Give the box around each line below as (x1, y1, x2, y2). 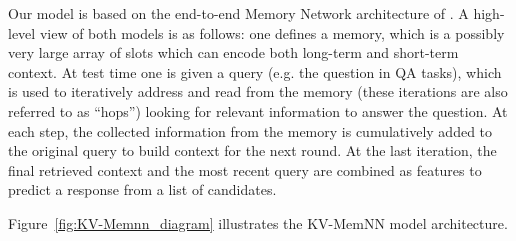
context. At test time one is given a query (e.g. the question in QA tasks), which (8, 61, 502, 82)
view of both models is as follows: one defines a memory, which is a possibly (39, 22, 505, 43)
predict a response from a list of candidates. (8, 179, 277, 200)
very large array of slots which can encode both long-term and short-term (8, 42, 459, 63)
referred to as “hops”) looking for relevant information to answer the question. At (8, 100, 508, 121)
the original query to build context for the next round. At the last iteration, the (8, 140, 497, 161)
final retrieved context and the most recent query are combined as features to (8, 159, 482, 180)
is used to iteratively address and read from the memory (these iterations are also (8, 81, 508, 102)
